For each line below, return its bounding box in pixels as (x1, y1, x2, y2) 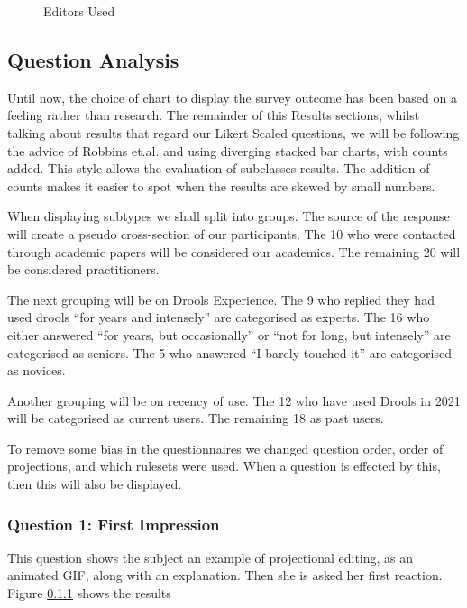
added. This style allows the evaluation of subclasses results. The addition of (7, 159, 430, 178)
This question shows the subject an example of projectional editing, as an (7, 548, 414, 567)
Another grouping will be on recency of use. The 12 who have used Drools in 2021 (7, 391, 461, 410)
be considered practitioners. (7, 260, 160, 279)
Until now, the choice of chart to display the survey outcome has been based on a (7, 88, 457, 106)
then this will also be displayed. (7, 474, 182, 493)
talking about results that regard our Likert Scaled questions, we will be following (7, 123, 460, 142)
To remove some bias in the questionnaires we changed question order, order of (7, 438, 444, 457)
